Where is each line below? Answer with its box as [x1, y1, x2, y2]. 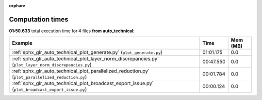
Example [12, 40, 33, 47]
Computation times [9, 15, 68, 24]
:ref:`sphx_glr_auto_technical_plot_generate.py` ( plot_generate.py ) [12, 49, 163, 56]
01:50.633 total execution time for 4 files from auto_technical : [9, 28, 135, 34]
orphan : [9, 3, 26, 8]
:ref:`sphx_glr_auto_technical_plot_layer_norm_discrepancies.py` [12, 55, 159, 62]
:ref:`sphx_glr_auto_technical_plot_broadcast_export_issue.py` [12, 80, 154, 87]
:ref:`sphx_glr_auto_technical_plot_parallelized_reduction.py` [12, 68, 150, 75]
